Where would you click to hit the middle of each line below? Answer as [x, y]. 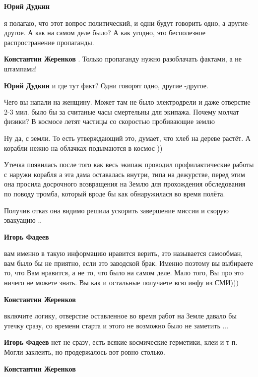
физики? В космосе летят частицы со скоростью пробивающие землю [110, 121]
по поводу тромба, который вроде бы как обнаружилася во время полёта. [115, 193]
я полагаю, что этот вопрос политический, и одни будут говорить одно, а [115, 23]
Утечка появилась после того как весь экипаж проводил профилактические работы [129, 164]
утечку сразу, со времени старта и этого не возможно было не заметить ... [116, 325]
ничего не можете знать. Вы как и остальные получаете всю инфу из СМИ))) [121, 283]
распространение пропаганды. [49, 42]
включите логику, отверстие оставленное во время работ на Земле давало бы [120, 316]
